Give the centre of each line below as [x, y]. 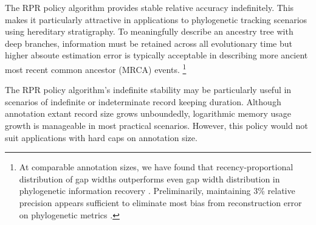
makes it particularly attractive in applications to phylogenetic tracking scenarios [156, 19]
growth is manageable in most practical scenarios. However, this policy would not [156, 125]
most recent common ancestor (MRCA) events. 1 [96, 68]
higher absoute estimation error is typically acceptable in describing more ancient [156, 55]
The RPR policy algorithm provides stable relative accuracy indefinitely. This [149, 7]
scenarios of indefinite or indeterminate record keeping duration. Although [143, 101]
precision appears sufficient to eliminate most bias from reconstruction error [160, 202]
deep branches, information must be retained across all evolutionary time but [149, 43]
